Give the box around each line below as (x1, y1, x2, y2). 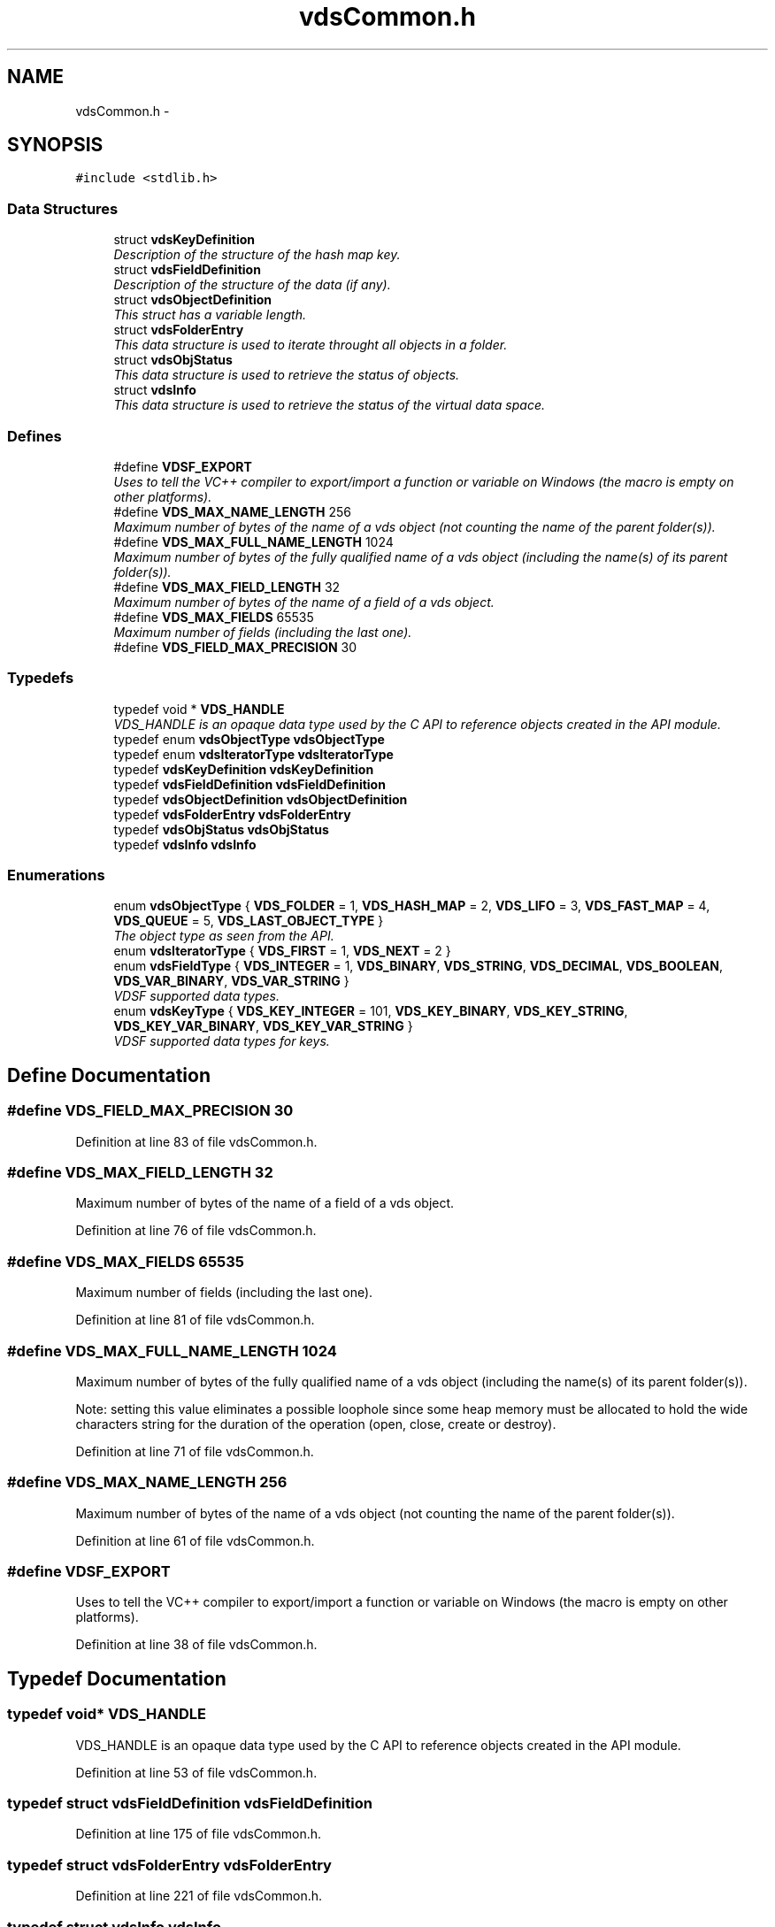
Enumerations (7, 866, 105, 885)
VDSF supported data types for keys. (113, 1033, 330, 1049)
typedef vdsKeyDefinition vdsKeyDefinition (113, 761, 374, 777)
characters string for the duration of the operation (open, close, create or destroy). (75, 1416, 556, 1432)
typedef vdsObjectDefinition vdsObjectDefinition (113, 791, 408, 807)
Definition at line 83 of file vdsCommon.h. (75, 1133, 318, 1149)
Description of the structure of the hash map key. (113, 247, 401, 263)
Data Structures (7, 199, 119, 218)
